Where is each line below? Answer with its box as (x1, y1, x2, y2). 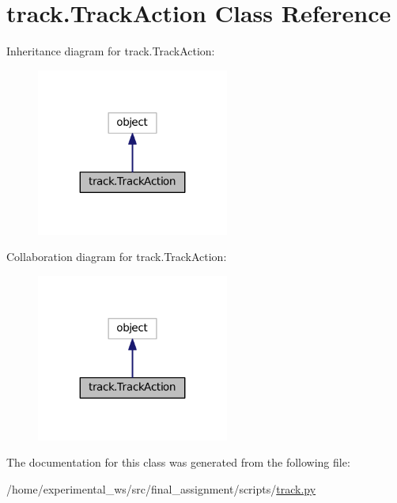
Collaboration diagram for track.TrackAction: (6, 248, 227, 265)
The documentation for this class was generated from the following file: (6, 454, 350, 471)
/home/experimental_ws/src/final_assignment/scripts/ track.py (6, 480, 316, 497)
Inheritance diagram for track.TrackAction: (6, 43, 215, 59)
